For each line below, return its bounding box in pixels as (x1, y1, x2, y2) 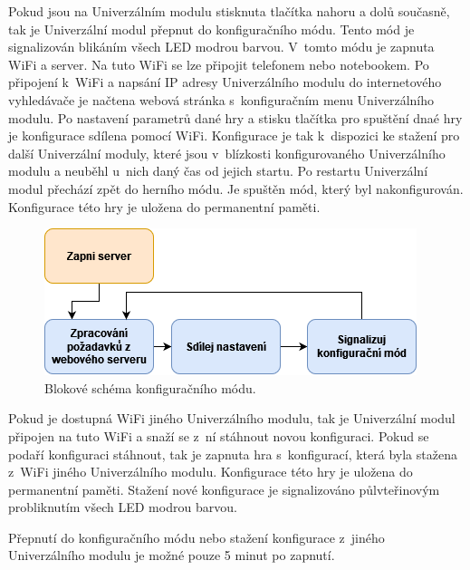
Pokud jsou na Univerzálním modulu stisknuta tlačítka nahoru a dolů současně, (8, 2, 450, 20)
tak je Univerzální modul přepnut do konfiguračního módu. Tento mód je (8, 19, 415, 38)
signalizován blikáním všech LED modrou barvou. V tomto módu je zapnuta (8, 37, 435, 56)
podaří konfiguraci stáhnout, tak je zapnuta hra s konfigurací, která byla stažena (8, 444, 457, 463)
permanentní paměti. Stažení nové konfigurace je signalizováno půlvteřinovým (8, 479, 440, 498)
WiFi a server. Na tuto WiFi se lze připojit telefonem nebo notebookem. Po (8, 54, 429, 73)
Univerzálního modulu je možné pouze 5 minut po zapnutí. (8, 546, 335, 565)
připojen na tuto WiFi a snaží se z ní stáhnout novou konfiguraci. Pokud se (8, 426, 429, 445)
